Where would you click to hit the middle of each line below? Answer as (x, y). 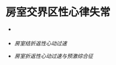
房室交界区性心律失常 (58, 12)
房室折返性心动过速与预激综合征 (54, 56)
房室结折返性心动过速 (40, 43)
